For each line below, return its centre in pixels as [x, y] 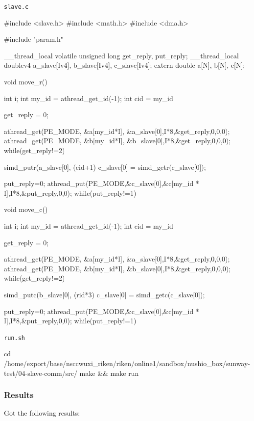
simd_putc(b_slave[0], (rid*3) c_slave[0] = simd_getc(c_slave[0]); [104, 294]
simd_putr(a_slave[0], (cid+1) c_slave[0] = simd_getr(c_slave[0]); [105, 167]
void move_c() [26, 209]
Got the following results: [42, 413]
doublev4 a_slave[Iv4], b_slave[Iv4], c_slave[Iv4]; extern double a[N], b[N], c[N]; [125, 65]
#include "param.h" [34, 39]
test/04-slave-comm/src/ [41, 373]
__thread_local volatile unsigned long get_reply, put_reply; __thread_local [121, 55]
